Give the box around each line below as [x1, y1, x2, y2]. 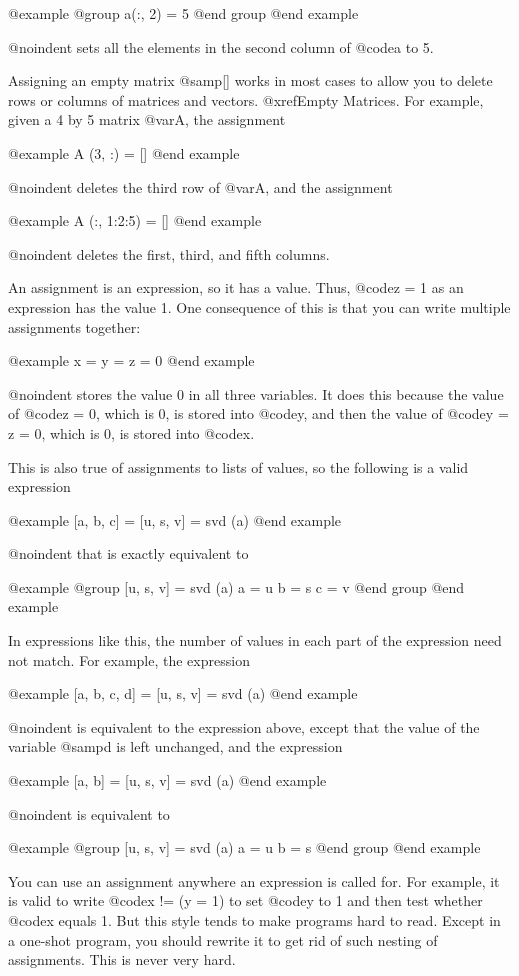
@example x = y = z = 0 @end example [8, 350, 255, 371]
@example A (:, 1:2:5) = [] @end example [8, 210, 262, 231]
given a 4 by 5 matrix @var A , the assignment [8, 109, 286, 130]
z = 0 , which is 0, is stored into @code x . [8, 422, 255, 443]
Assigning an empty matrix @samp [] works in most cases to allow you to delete [8, 70, 493, 91]
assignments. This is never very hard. [8, 949, 236, 970]
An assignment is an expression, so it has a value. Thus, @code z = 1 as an [8, 277, 464, 298]
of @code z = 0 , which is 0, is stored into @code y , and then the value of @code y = [8, 403, 509, 424]
